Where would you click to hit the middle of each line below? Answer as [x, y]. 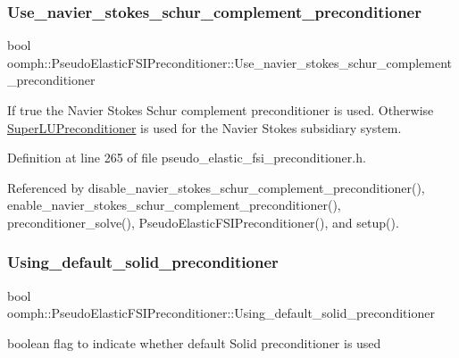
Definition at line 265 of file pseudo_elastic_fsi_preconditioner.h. [187, 158]
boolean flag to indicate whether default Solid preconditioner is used [194, 342]
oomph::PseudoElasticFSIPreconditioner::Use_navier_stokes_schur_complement [230, 62]
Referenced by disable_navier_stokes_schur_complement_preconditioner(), [216, 187]
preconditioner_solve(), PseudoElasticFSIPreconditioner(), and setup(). [203, 222]
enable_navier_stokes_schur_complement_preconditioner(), [174, 205]
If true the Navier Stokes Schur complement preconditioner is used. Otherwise [221, 110]
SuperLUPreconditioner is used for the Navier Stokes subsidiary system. [204, 127]
